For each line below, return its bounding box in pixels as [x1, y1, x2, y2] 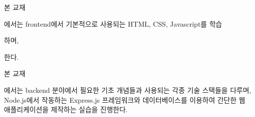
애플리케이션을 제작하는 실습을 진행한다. [4, 104, 128, 115]
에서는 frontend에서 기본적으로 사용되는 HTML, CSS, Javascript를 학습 [4, 18, 222, 29]
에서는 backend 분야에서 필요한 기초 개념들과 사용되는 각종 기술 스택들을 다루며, [4, 84, 252, 95]
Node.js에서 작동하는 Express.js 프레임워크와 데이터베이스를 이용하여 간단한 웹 [4, 94, 246, 105]
